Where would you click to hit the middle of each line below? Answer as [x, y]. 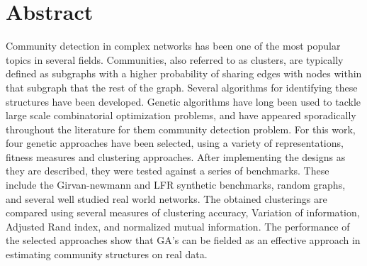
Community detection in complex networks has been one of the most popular [173, 46]
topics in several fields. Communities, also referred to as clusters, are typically [175, 59]
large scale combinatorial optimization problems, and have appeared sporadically [181, 115]
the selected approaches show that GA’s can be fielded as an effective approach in [183, 240]
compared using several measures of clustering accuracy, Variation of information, [183, 212]
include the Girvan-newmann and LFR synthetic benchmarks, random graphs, [176, 185]
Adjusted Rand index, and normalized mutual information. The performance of [178, 226]
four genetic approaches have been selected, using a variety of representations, [175, 143]
